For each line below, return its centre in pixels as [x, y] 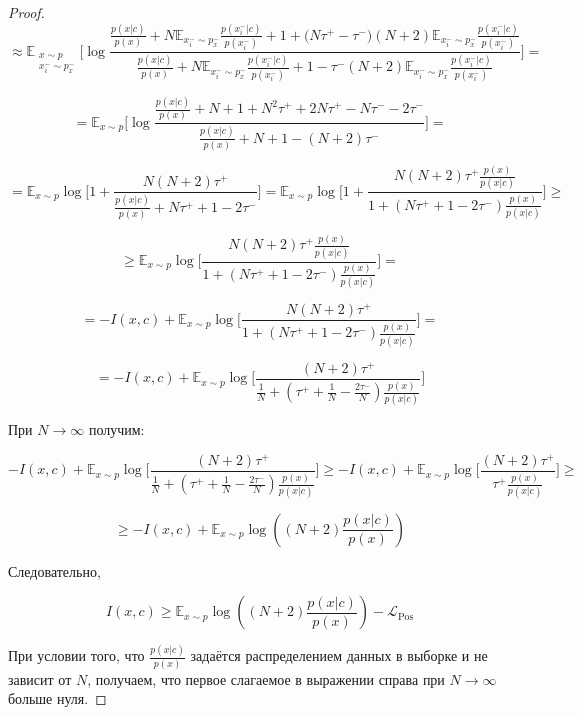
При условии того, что [76, 655]
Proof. [26, 12]
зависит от [40, 678]
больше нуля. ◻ [57, 698]
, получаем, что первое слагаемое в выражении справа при [266, 678]
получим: [116, 429]
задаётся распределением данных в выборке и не [339, 655]
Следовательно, [54, 570]
